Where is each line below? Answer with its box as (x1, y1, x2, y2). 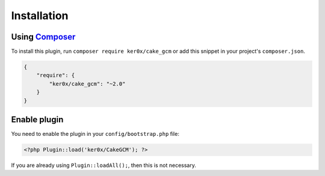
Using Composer (11, 32, 76, 42)
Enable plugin (11, 114, 64, 125)
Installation (11, 9, 69, 22)
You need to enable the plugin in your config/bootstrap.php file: (11, 131, 180, 138)
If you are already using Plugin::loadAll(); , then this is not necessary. (11, 162, 197, 169)
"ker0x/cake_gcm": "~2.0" (49, 80, 126, 87)
